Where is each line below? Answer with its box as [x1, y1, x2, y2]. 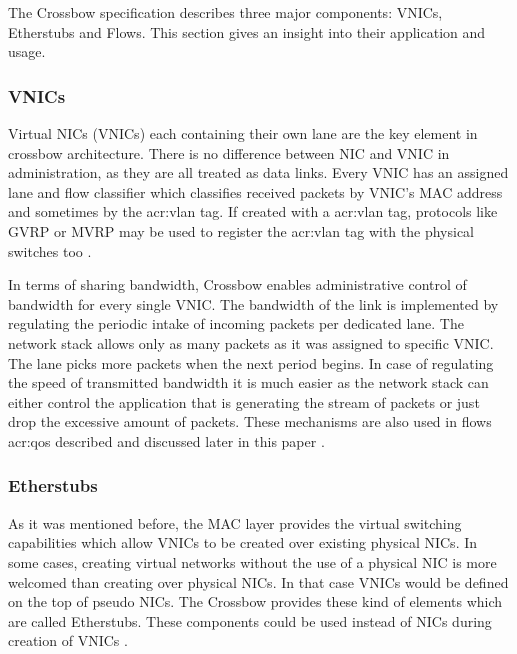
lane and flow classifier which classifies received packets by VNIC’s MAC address [8, 181, 503, 202]
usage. [8, 41, 46, 62]
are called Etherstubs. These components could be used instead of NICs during [8, 610, 492, 631]
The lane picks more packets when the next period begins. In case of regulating [8, 352, 494, 373]
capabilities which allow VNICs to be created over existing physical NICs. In [8, 532, 478, 553]
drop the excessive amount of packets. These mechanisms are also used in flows [8, 411, 492, 432]
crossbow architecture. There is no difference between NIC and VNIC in [8, 142, 450, 163]
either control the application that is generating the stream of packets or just [8, 391, 480, 412]
